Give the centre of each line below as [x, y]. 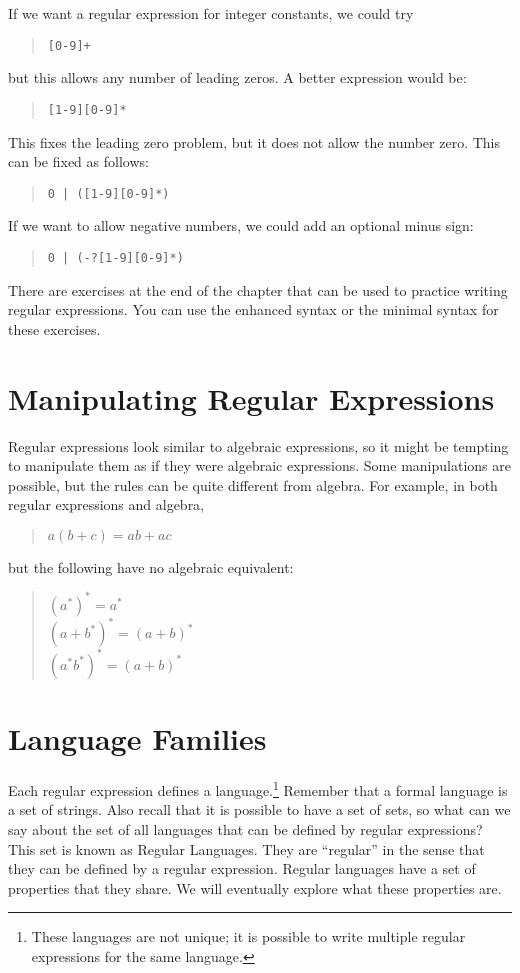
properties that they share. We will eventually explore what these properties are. [255, 887]
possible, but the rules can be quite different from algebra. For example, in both [253, 484]
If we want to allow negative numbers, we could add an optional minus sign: [241, 225]
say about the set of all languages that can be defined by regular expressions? [245, 828]
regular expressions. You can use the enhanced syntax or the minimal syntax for [253, 309]
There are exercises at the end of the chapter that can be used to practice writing [258, 289]
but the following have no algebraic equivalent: [151, 566]
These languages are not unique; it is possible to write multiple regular [248, 936]
